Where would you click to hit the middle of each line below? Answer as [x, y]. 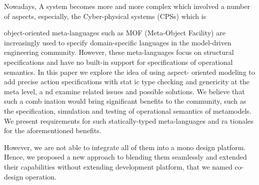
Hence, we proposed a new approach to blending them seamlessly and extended [125, 157]
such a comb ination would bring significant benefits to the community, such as [125, 101]
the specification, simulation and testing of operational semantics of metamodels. [128, 110]
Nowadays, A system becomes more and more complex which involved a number [127, 6]
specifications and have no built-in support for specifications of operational [118, 62]
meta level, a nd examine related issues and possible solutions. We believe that [124, 91]
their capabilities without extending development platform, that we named [118, 166]
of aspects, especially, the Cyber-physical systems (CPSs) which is [105, 16]
